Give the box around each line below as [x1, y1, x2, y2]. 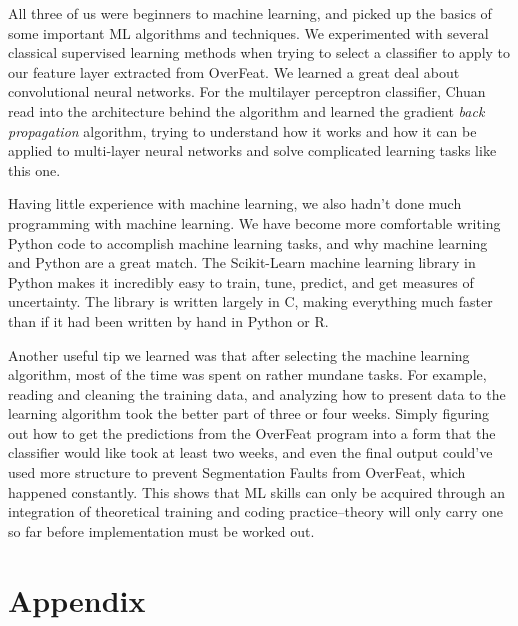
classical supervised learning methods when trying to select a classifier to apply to [8, 42, 511, 63]
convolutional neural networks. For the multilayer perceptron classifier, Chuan [8, 81, 486, 102]
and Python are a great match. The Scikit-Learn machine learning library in [8, 252, 476, 273]
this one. [8, 159, 61, 180]
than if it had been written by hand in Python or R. [8, 310, 329, 331]
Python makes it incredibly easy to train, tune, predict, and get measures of [8, 271, 474, 292]
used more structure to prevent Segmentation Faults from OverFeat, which [8, 462, 466, 483]
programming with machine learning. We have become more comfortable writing [8, 212, 501, 233]
